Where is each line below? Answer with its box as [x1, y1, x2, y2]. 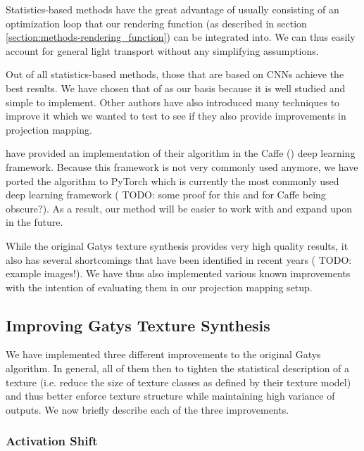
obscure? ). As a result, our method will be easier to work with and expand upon [6, 201, 353, 215]
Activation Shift [6, 432, 98, 450]
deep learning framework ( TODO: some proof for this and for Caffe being [6, 187, 326, 202]
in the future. [6, 215, 63, 229]
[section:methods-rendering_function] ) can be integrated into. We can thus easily [6, 30, 356, 44]
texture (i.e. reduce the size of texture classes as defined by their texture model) [6, 374, 351, 389]
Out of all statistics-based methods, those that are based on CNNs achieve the [6, 67, 344, 82]
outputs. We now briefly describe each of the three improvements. [6, 402, 289, 417]
